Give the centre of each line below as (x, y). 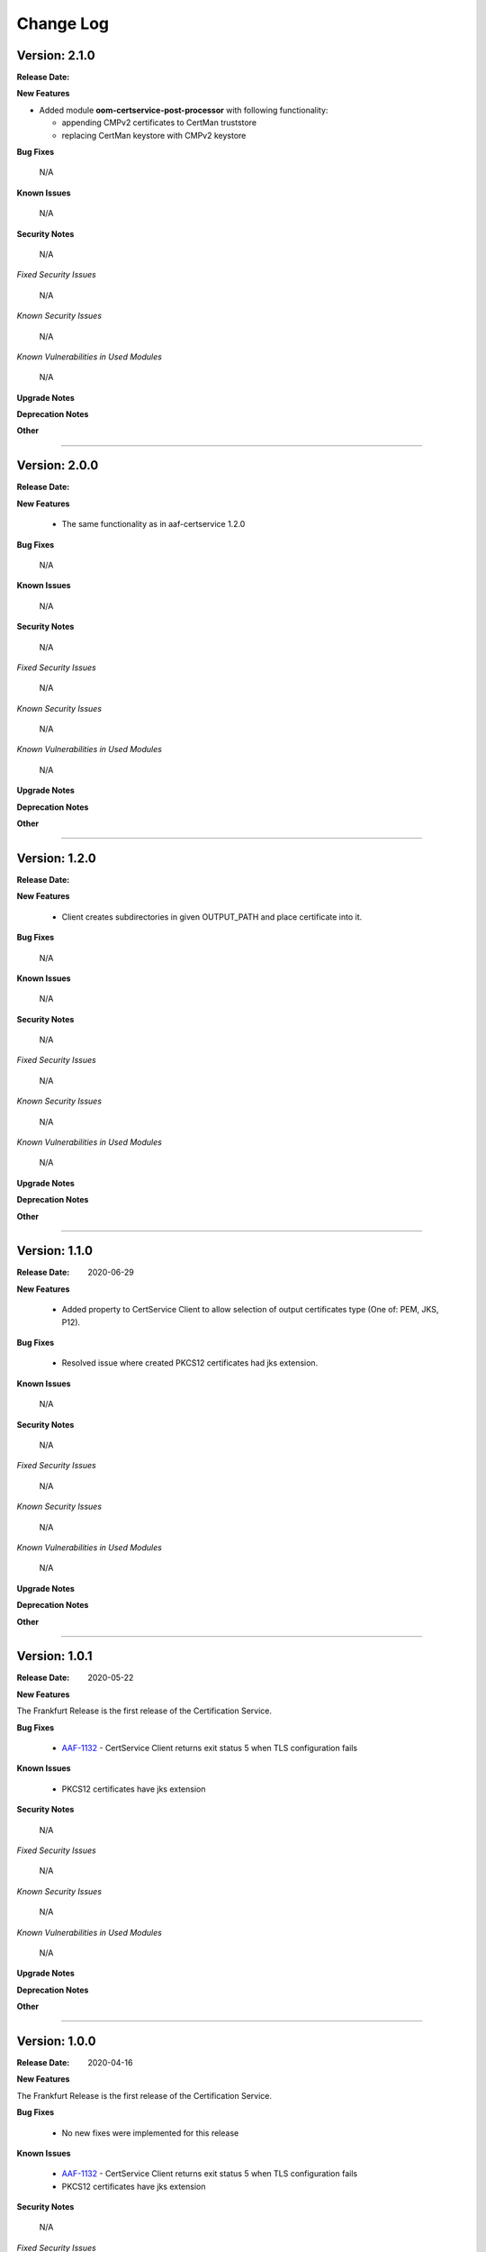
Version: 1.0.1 (55, 1656)
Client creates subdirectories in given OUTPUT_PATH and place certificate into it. (212, 917)
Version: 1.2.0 (56, 858)
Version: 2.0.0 (58, 465)
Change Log (63, 23)
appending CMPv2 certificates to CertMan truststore (159, 123)
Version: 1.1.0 (55, 1251)
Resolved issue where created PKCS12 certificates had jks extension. (190, 1363)
